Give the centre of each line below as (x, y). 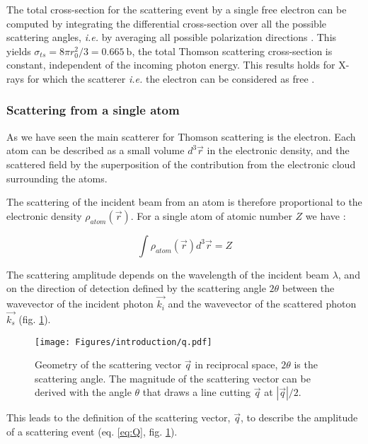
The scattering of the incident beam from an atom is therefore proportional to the (184, 202)
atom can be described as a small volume (96, 150)
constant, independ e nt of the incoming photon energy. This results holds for (171, 65)
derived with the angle (83, 392)
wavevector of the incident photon (80, 304)
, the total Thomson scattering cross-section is (232, 51)
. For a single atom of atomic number (211, 215)
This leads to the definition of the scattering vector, (119, 417)
